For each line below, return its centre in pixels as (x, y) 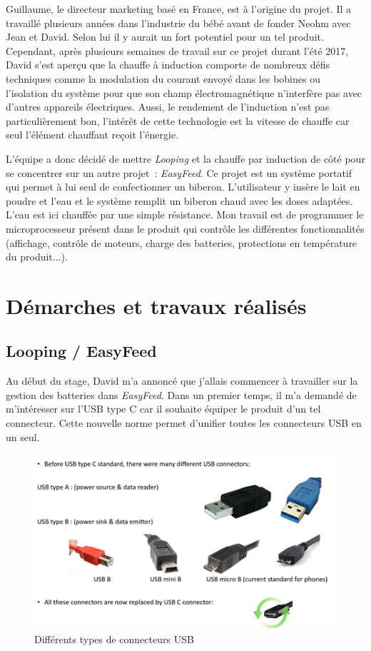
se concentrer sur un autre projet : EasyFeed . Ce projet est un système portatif (179, 172)
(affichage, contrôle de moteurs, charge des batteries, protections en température (182, 242)
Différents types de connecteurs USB (114, 639)
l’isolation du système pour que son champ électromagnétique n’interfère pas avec (184, 92)
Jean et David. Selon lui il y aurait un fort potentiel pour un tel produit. (165, 37)
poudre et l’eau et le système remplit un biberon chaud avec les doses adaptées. (179, 200)
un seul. (23, 436)
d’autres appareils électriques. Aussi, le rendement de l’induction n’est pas (168, 107)
